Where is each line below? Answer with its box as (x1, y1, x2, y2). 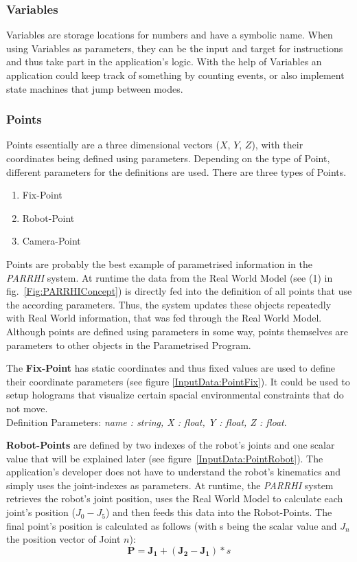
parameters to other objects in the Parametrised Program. (6, 337, 251, 352)
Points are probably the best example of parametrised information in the (6, 256, 312, 271)
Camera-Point (22, 234, 81, 248)
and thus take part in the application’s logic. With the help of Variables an (6, 54, 322, 69)
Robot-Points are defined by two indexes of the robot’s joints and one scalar (6, 438, 335, 452)
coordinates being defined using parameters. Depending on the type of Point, (6, 151, 330, 165)
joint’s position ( (6, 505, 76, 519)
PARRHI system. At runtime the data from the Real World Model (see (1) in (6, 270, 333, 284)
